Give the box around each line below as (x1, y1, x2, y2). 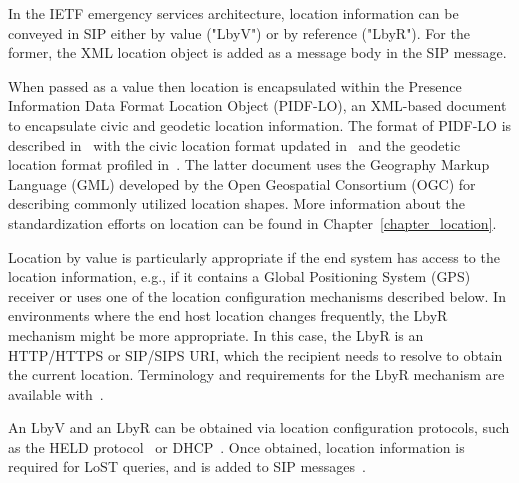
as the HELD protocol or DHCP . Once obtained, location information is (8, 436, 465, 457)
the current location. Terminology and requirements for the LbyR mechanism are (8, 364, 505, 385)
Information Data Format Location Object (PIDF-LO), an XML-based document (8, 95, 507, 116)
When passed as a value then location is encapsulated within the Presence (8, 75, 462, 96)
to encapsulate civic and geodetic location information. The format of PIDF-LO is (8, 114, 512, 135)
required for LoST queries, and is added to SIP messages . (8, 456, 366, 477)
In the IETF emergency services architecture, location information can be (8, 3, 459, 23)
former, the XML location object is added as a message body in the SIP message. (8, 42, 507, 63)
